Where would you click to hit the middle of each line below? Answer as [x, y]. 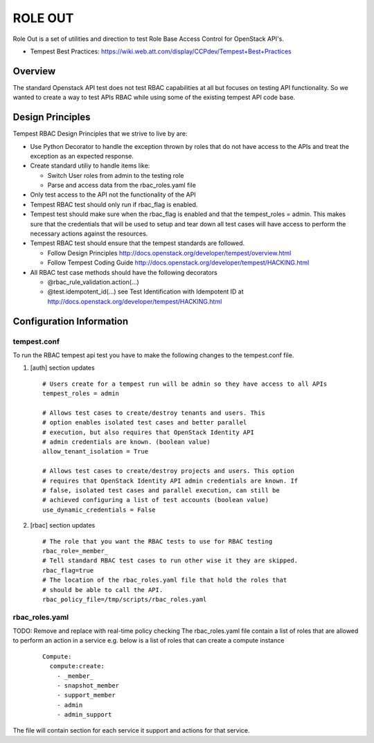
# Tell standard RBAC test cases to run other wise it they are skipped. [170, 561]
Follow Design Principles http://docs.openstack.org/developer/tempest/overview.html [169, 253]
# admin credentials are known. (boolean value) [126, 442]
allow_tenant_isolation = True [96, 451]
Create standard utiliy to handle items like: [90, 165]
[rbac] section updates [63, 526]
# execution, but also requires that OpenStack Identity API [148, 432]
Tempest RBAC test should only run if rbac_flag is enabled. [114, 204]
